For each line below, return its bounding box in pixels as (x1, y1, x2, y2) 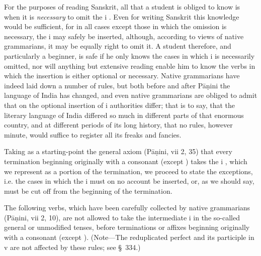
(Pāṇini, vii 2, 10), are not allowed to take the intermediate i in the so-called (4, 212, 240, 222)
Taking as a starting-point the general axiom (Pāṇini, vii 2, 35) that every (4, 146, 232, 157)
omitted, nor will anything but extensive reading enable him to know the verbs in (4, 60, 255, 71)
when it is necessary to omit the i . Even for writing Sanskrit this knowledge (4, 11, 239, 22)
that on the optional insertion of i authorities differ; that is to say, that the (4, 99, 235, 110)
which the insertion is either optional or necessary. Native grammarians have (4, 70, 240, 81)
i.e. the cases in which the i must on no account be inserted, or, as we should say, (4, 176, 254, 186)
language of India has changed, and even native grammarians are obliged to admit (4, 90, 257, 100)
